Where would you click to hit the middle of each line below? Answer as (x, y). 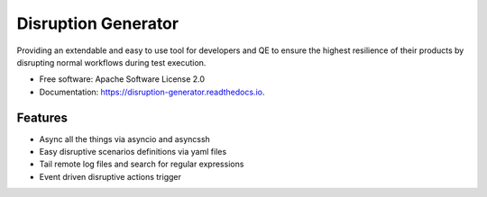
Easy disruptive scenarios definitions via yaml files (133, 152)
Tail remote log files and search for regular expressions (142, 164)
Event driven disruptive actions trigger (110, 176)
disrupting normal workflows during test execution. (111, 62)
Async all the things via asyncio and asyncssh (125, 139)
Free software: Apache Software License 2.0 (122, 79)
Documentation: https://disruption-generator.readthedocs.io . (152, 92)
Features (42, 117)
